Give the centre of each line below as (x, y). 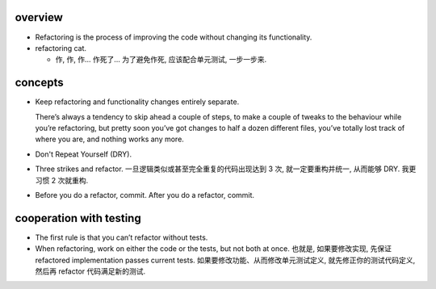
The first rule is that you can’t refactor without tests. (122, 237)
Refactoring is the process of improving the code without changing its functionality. (174, 37)
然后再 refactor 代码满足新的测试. (90, 271)
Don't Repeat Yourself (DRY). (84, 154)
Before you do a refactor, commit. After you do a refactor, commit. (145, 195)
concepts (39, 83)
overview (39, 17)
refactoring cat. (61, 48)
